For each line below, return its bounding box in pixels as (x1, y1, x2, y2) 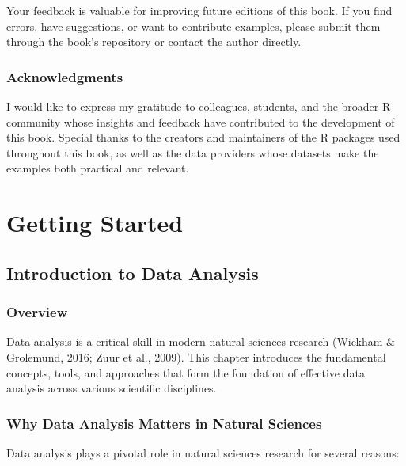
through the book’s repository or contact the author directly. (6, 33, 302, 50)
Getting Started (6, 206, 184, 239)
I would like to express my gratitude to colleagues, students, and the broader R (6, 98, 391, 114)
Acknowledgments (6, 66, 123, 86)
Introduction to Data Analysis (6, 260, 259, 285)
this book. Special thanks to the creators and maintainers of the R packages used (6, 129, 400, 146)
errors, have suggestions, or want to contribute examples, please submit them (6, 17, 381, 34)
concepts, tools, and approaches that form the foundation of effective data (6, 364, 365, 381)
